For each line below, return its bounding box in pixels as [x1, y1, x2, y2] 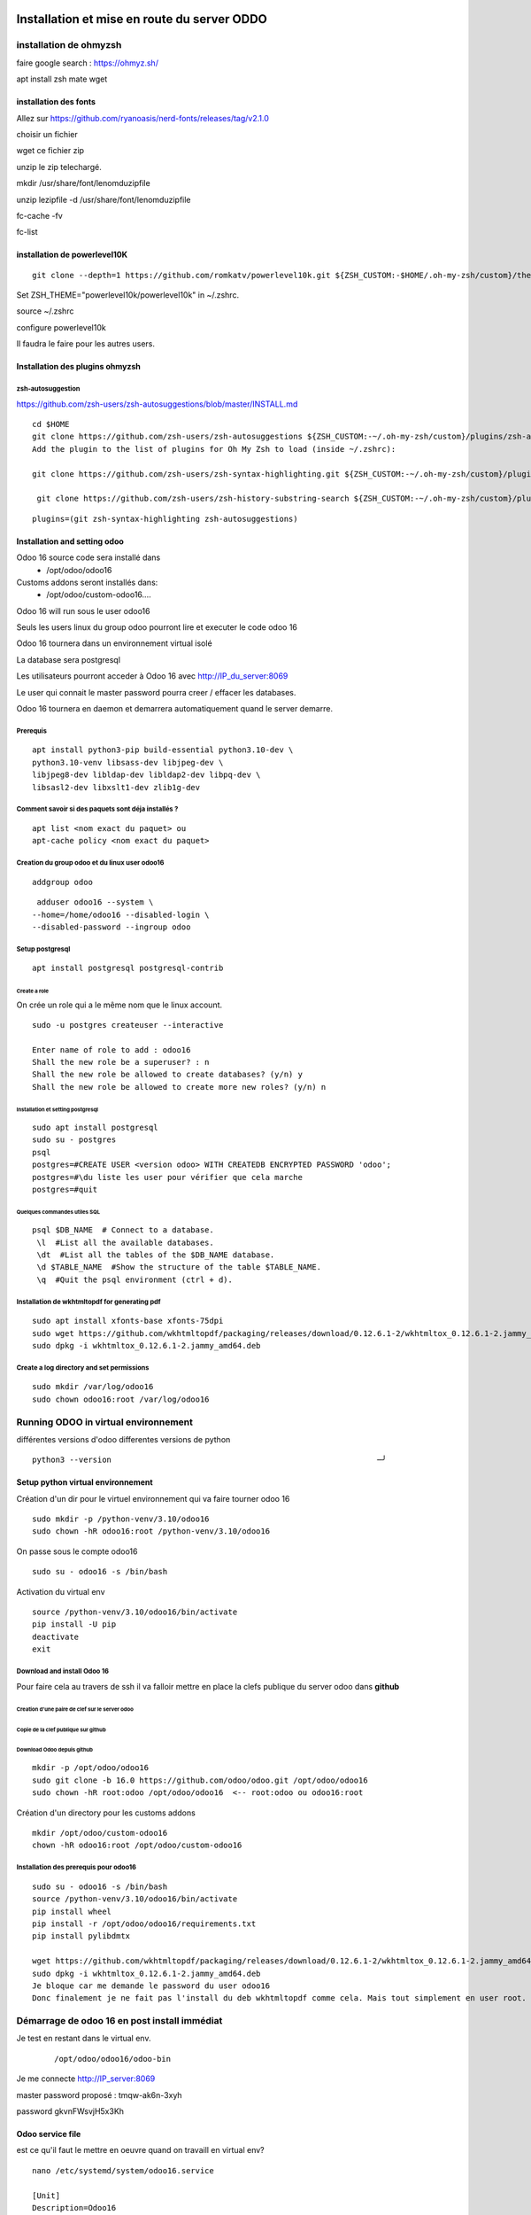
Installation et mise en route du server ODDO [16, 12, 267, 27]
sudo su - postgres [32, 1135, 117, 1145]
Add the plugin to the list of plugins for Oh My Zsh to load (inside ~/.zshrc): [32, 444, 396, 454]
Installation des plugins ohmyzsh [16, 361, 142, 372]
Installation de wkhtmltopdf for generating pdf [16, 1297, 161, 1306]
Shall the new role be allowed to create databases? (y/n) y [32, 1069, 303, 1080]
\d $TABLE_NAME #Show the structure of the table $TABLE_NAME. [36, 1263, 322, 1272]
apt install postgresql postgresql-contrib [32, 963, 224, 974]
